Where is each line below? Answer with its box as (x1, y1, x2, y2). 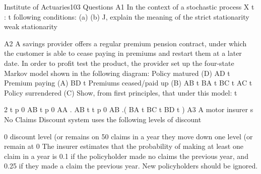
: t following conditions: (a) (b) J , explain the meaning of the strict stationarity (4, 11, 249, 22)
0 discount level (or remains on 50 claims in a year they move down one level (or (4, 131, 253, 141)
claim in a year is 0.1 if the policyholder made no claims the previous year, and (4, 150, 248, 161)
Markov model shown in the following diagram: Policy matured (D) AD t (4, 67, 230, 78)
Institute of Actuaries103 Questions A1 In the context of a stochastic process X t (4, 2, 254, 12)
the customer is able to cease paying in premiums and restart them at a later (4, 48, 242, 58)
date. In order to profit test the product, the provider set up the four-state (4, 57, 234, 68)
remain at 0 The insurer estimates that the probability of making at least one (4, 141, 243, 151)
